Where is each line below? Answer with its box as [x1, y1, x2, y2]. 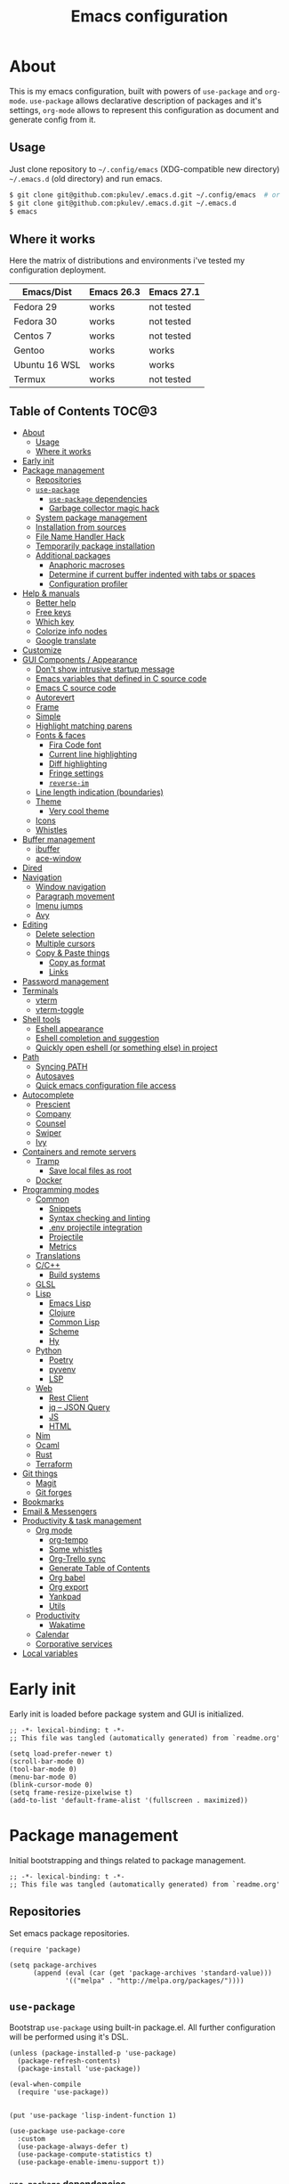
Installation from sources [35, 522, 127, 532]
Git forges [35, 1487, 73, 1497]
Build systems [48, 1269, 100, 1280]
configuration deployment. [9, 265, 107, 275]
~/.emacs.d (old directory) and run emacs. [9, 173, 163, 183]
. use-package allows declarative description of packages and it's [25, 95, 262, 106]
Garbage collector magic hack [48, 503, 160, 513]
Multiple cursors [35, 938, 96, 949]
